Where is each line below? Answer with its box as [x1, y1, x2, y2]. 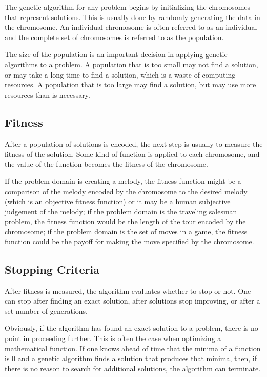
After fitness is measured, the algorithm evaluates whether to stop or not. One [5, 285, 251, 296]
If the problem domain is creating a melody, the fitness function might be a [5, 176, 241, 186]
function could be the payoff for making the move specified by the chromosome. [5, 236, 254, 247]
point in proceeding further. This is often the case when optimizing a [5, 333, 221, 344]
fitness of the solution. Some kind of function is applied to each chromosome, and [5, 148, 260, 159]
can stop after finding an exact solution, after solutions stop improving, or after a [5, 295, 260, 306]
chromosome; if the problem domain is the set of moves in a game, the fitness [5, 226, 248, 237]
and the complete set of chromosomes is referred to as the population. [5, 31, 224, 42]
